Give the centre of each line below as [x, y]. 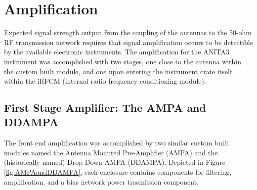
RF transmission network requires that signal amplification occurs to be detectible [128, 42]
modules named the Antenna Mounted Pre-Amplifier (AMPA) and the [111, 152]
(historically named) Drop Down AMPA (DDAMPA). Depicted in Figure [115, 162]
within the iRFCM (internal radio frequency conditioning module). [105, 81]
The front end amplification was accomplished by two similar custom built [116, 143]
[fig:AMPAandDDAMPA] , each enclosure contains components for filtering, [118, 172]
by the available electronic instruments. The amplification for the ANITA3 [117, 52]
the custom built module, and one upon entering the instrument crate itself [118, 71]
